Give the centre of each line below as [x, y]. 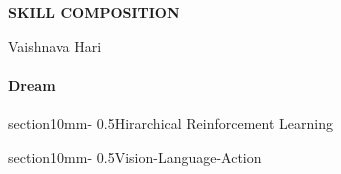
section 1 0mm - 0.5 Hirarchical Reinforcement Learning [170, 122]
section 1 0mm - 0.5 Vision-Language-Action [135, 156]
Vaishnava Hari [55, 45]
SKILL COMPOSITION [94, 12]
